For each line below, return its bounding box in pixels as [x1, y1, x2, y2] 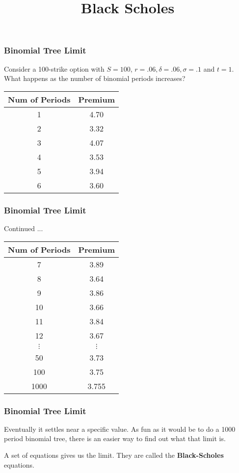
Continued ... [4, 223, 43, 234]
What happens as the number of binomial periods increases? [4, 73, 186, 83]
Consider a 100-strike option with [4, 63, 105, 74]
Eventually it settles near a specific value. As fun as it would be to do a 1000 [4, 423, 236, 434]
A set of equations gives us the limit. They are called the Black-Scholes [4, 450, 224, 460]
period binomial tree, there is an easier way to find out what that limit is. [4, 433, 226, 444]
